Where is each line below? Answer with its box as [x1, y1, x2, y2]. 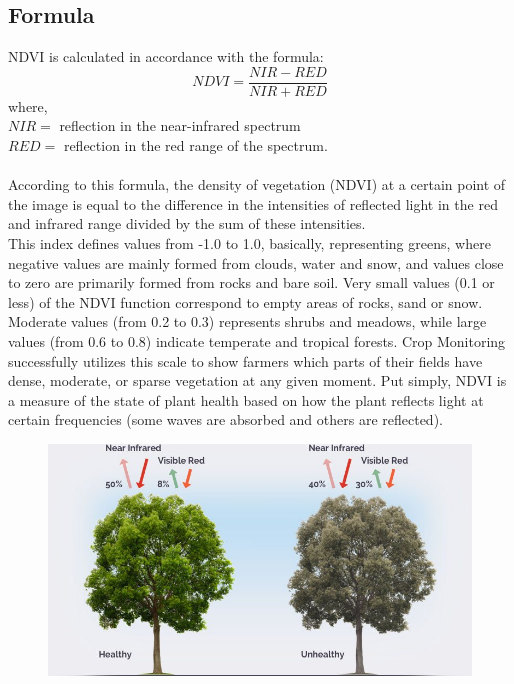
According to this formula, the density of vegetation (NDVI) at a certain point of [8, 174, 506, 195]
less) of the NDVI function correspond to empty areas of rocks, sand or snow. [8, 291, 483, 312]
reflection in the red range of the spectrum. [63, 135, 328, 156]
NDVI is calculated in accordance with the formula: [8, 46, 324, 67]
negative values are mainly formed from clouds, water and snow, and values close [8, 252, 504, 273]
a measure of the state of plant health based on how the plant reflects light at [8, 389, 484, 410]
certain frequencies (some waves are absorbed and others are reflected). [8, 409, 443, 430]
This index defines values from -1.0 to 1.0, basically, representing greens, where [8, 233, 491, 254]
